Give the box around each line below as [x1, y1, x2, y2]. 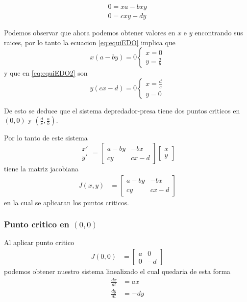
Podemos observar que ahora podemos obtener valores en [4, 27, 175, 38]
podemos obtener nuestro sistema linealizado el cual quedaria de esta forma [4, 266, 231, 276]
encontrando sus [195, 27, 243, 38]
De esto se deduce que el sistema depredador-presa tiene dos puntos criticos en [4, 105, 240, 115]
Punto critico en [4, 218, 70, 230]
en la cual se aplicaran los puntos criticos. [4, 197, 129, 207]
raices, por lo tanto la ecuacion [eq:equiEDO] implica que [4, 37, 175, 47]
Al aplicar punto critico [4, 237, 74, 247]
